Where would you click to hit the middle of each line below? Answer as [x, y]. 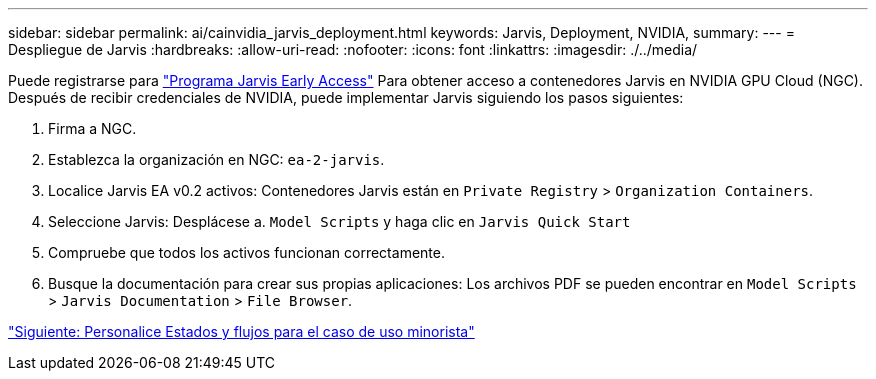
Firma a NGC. [92, 128]
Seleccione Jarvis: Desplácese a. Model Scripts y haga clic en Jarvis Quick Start [339, 221]
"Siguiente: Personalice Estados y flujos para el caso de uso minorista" [241, 331]
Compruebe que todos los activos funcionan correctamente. [246, 252]
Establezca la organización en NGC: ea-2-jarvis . [216, 159]
